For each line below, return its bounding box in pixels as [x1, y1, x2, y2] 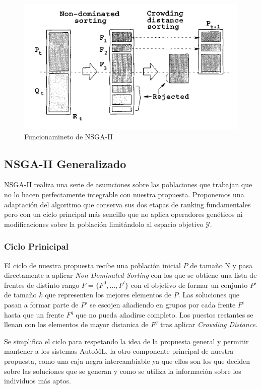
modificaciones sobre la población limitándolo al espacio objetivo [4, 218, 204, 229]
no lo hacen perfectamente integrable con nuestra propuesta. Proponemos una [4, 189, 244, 200]
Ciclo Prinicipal [4, 240, 69, 253]
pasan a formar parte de [4, 299, 79, 310]
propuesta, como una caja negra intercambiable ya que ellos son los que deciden [4, 355, 250, 366]
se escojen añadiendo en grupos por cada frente [90, 299, 236, 310]
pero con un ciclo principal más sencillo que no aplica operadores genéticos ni [4, 209, 243, 219]
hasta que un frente [4, 309, 64, 320]
